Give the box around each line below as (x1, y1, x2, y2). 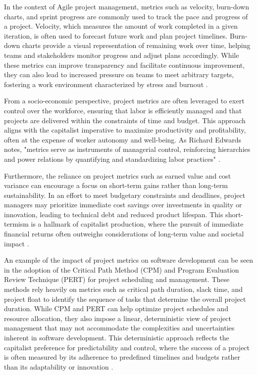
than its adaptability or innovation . (4, 361, 113, 372)
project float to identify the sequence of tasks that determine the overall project (4, 293, 246, 304)
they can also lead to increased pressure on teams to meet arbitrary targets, (4, 69, 234, 80)
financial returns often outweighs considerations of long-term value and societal (4, 229, 244, 239)
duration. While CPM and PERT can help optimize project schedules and (4, 303, 228, 314)
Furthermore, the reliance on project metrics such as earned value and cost (4, 170, 231, 181)
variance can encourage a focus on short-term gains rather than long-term (4, 180, 228, 190)
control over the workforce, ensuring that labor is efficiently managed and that (4, 105, 242, 115)
